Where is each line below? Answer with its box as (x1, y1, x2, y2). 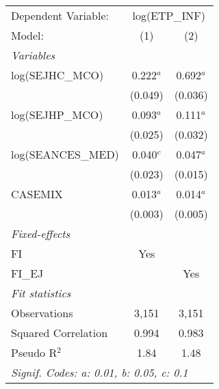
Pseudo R (11, 345, 57, 360)
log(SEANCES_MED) (11, 146, 119, 162)
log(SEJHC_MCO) (11, 67, 104, 83)
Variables (11, 47, 55, 63)
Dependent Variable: (11, 8, 109, 23)
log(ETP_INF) (132, 8, 205, 23)
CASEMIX (11, 186, 63, 202)
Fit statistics (11, 285, 71, 301)
